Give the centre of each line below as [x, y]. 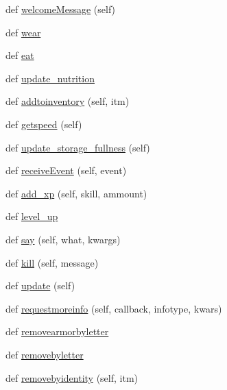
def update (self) [40, 285]
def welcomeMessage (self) [61, 9]
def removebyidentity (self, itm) [72, 377]
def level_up [32, 216]
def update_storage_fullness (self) [78, 147]
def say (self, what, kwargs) [63, 239]
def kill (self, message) [52, 262]
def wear [23, 32]
